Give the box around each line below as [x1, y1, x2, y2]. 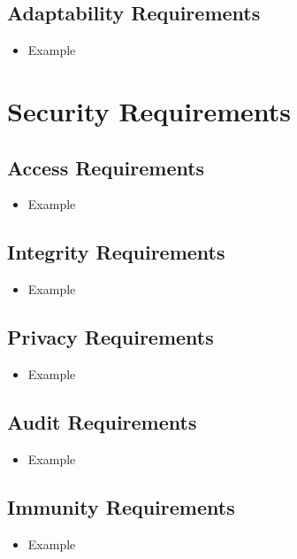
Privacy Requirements [7, 323, 214, 351]
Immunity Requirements [7, 493, 235, 520]
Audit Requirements [7, 408, 197, 435]
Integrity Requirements [7, 238, 225, 266]
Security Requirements [7, 92, 291, 128]
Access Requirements [7, 153, 205, 181]
